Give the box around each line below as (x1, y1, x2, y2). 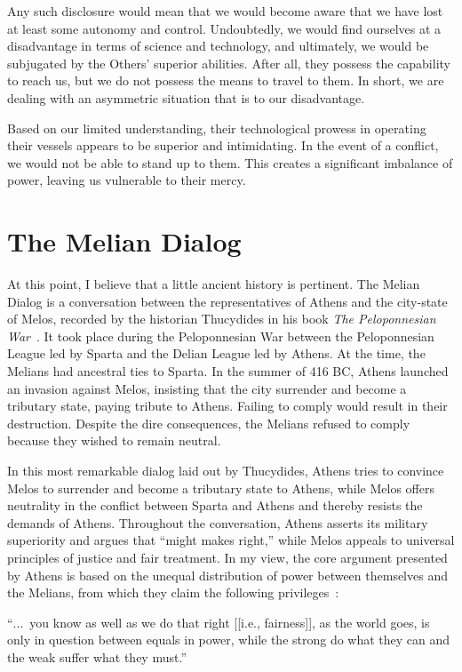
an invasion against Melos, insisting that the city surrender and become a (7, 379, 407, 397)
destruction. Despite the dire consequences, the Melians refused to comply (7, 413, 410, 432)
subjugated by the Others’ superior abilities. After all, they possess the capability (7, 53, 450, 72)
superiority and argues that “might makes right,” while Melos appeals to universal (7, 531, 455, 549)
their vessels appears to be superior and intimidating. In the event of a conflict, (7, 136, 439, 155)
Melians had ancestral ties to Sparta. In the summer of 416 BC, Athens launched (7, 362, 449, 380)
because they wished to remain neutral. (7, 431, 221, 450)
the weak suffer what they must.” (7, 647, 187, 666)
